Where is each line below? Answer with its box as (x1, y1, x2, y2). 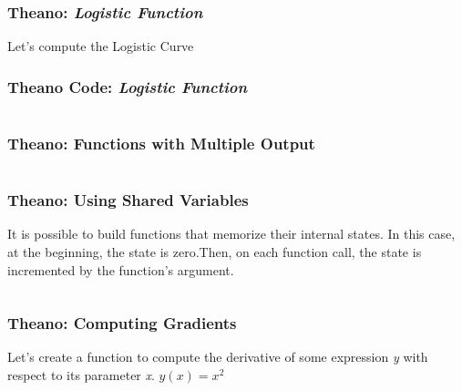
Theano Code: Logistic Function (7, 75, 248, 98)
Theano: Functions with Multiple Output (7, 131, 315, 154)
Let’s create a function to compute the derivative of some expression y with (7, 347, 428, 366)
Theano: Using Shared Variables (7, 189, 249, 211)
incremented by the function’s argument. (7, 260, 234, 279)
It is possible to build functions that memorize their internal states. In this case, (7, 224, 456, 243)
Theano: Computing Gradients (7, 312, 237, 334)
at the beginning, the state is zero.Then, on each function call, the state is (7, 242, 422, 262)
